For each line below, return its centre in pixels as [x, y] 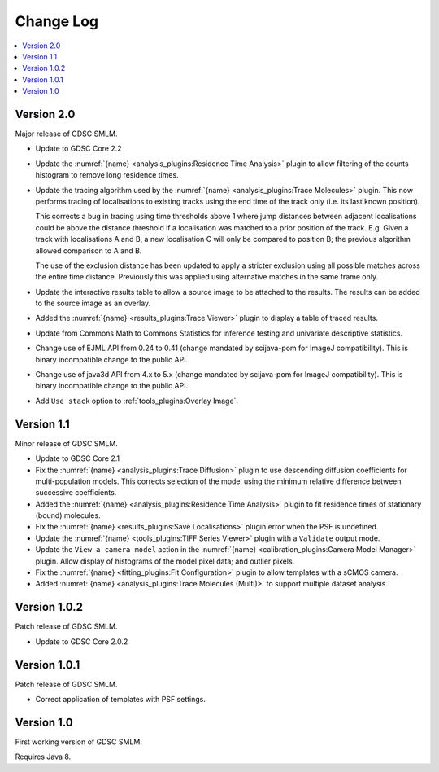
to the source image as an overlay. [93, 303]
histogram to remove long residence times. [107, 175]
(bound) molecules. [68, 515]
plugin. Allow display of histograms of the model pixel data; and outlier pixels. [165, 561]
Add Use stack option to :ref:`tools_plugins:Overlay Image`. [137, 401]
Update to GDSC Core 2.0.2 [82, 641]
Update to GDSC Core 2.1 [78, 458]
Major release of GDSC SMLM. [66, 134]
